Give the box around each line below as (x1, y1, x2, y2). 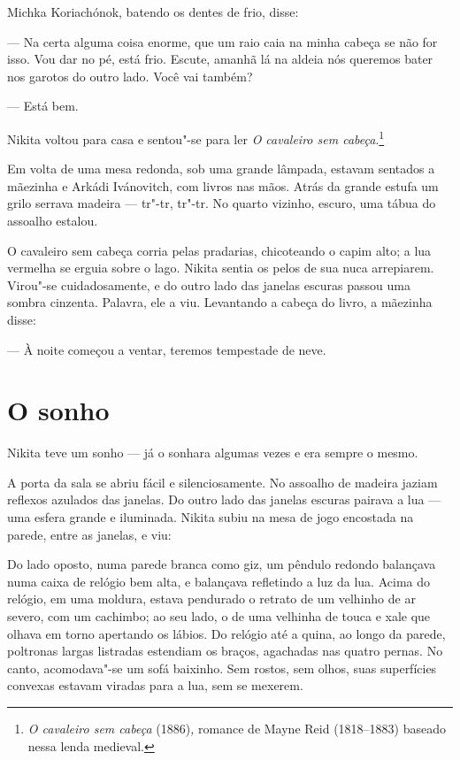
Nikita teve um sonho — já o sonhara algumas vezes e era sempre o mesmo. (7, 443, 418, 462)
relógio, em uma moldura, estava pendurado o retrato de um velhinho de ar (7, 589, 416, 608)
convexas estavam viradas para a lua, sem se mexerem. (7, 676, 303, 695)
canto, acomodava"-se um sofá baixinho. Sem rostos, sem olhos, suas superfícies (7, 658, 437, 677)
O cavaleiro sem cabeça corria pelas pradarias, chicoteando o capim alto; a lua (7, 241, 432, 259)
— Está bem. (7, 96, 79, 115)
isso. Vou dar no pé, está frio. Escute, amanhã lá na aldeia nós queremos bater (7, 50, 433, 68)
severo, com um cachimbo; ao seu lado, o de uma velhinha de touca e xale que (7, 607, 431, 626)
